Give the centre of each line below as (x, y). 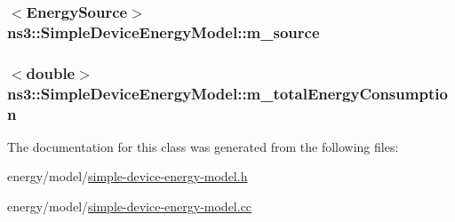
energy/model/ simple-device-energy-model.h (128, 176)
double (51, 72)
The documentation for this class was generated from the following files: (203, 146)
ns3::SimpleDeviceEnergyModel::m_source (164, 32)
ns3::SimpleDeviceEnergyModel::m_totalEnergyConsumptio (227, 93)
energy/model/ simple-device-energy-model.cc (130, 206)
